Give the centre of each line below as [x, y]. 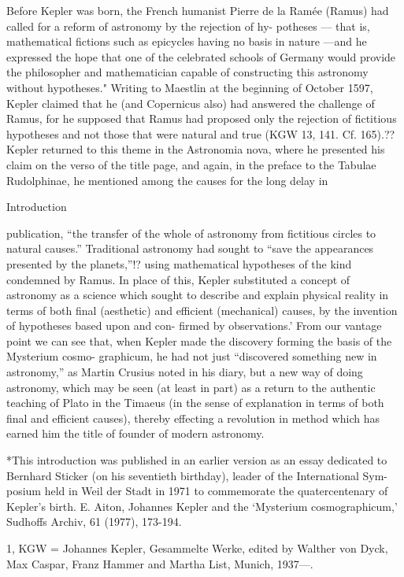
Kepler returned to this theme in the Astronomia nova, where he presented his [196, 149]
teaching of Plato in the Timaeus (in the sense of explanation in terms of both [195, 403]
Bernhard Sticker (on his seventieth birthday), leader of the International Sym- [197, 475]
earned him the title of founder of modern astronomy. [135, 433]
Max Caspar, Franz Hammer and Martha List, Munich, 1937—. [160, 563]
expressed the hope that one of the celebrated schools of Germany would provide [201, 56]
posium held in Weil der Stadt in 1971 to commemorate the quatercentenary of [197, 491]
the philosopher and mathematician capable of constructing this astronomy [187, 72]
